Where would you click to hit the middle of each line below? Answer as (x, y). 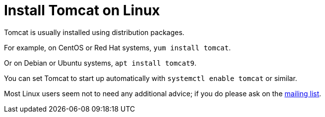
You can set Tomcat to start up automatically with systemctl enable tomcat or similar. (151, 78)
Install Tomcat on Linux (82, 10)
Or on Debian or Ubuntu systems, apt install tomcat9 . (100, 63)
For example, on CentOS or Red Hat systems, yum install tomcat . (117, 47)
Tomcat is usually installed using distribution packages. (94, 32)
